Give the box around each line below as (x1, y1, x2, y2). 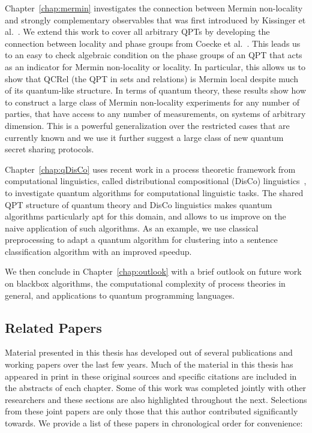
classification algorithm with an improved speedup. (5, 245, 192, 257)
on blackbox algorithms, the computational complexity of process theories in (5, 277, 286, 290)
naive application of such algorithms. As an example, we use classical (5, 221, 259, 234)
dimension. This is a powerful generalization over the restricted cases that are (5, 119, 290, 131)
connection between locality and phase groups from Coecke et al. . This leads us (5, 37, 301, 49)
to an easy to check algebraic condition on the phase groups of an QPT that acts (5, 49, 302, 61)
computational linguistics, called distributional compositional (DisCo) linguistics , (5, 175, 307, 187)
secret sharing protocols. (5, 143, 94, 155)
